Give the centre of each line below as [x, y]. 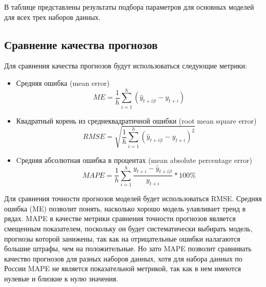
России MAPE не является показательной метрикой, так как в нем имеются [123, 268]
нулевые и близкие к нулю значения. [61, 279]
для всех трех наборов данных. [52, 17]
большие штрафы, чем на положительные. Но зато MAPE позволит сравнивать [128, 248]
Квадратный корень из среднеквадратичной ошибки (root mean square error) [136, 120]
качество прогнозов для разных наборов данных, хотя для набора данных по [123, 258]
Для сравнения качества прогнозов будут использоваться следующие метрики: [126, 66]
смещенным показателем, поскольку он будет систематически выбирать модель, [128, 229]
